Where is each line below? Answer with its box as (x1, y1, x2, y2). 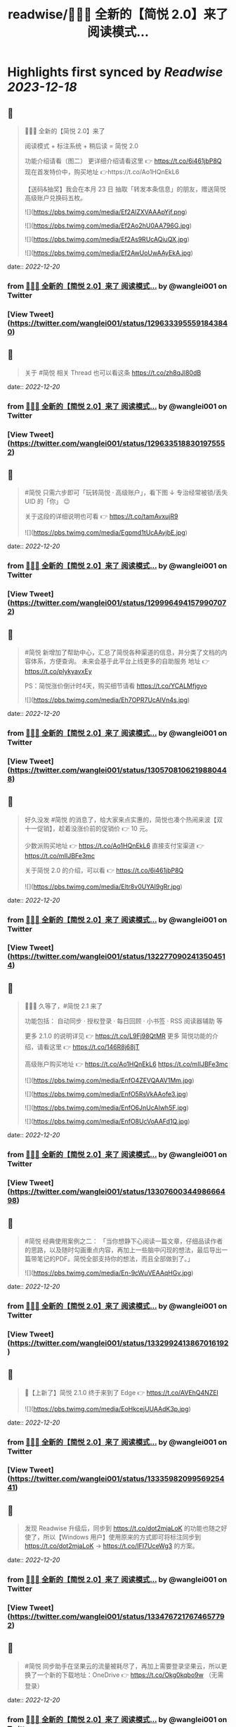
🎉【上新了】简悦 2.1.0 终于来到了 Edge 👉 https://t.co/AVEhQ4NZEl (24, 1388, 219, 1397)
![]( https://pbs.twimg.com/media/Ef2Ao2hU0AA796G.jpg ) (24, 221, 192, 230)
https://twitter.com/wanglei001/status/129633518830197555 (10, 438, 225, 448)
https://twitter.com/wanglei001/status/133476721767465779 (10, 1611, 225, 1621)
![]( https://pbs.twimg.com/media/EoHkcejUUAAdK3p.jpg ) (24, 1404, 191, 1413)
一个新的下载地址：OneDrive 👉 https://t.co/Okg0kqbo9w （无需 (37, 1671, 224, 1679)
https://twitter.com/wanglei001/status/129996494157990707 (10, 598, 227, 608)
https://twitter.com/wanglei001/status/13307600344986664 (10, 1187, 226, 1196)
